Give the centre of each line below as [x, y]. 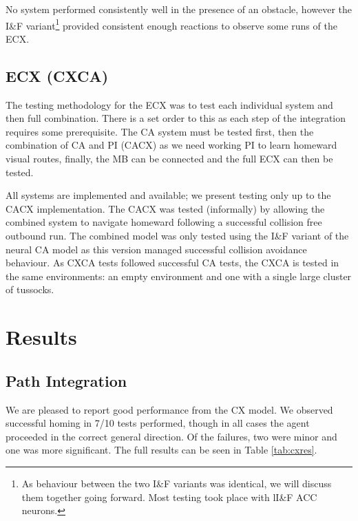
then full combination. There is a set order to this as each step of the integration [176, 118]
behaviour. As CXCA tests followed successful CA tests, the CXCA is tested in [172, 263]
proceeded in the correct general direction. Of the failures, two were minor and [171, 436]
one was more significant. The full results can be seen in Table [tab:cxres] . [161, 450]
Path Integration [66, 380]
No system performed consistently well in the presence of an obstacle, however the [179, 9]
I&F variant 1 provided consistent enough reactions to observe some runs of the [171, 24]
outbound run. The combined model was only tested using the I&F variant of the [177, 235]
